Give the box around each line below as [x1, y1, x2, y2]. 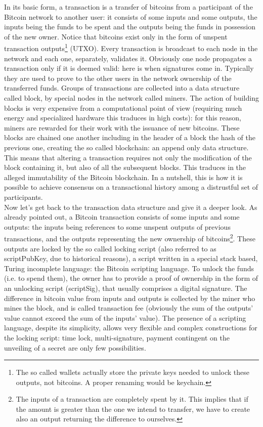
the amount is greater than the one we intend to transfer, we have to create [16, 403, 250, 414]
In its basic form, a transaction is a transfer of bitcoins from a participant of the [4, 2, 253, 12]
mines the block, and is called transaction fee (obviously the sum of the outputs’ [4, 303, 253, 313]
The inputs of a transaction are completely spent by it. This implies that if [16, 394, 248, 404]
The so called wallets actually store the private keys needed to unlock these [16, 367, 250, 377]
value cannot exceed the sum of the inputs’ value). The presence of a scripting [4, 312, 246, 323]
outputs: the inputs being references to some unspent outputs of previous [4, 221, 231, 232]
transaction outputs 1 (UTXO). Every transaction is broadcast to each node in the [4, 41, 258, 54]
